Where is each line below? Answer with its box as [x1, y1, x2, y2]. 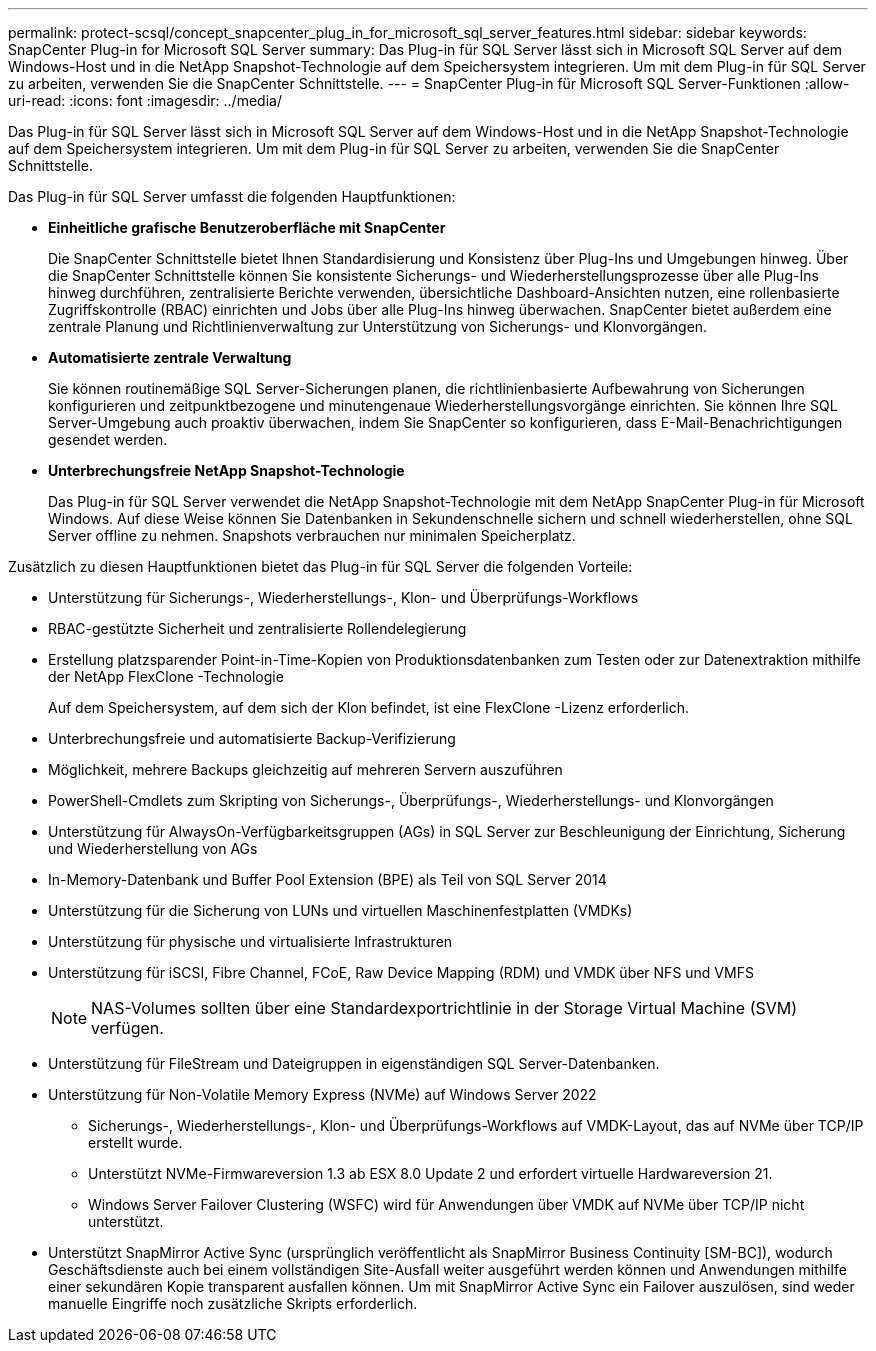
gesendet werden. [48, 431, 168, 448]
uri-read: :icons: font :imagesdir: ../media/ [8, 92, 282, 109]
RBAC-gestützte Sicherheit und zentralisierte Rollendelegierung [48, 620, 467, 637]
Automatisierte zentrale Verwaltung [48, 349, 292, 366]
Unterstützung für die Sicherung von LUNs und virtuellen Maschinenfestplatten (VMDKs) [48, 902, 633, 919]
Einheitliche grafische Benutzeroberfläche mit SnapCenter [48, 219, 446, 236]
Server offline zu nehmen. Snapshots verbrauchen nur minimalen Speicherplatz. [48, 527, 576, 544]
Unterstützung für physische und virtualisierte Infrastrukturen [48, 933, 453, 950]
